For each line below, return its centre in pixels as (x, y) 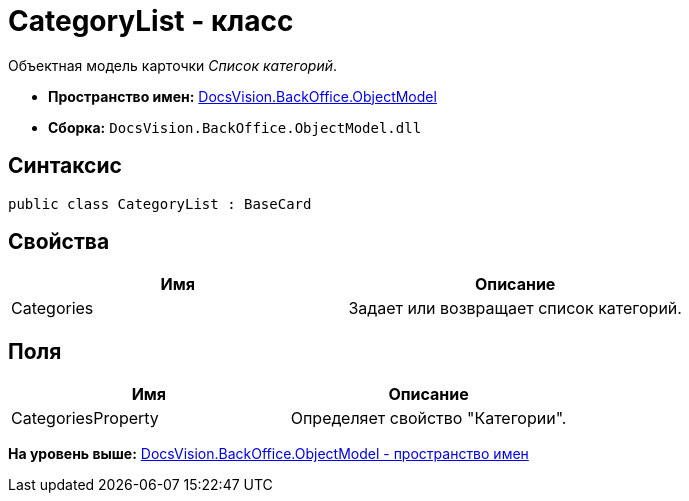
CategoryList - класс (151, 21)
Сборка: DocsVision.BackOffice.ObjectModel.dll (235, 127)
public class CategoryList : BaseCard (160, 203)
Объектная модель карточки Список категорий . (173, 65)
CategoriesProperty (85, 418)
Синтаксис (65, 166)
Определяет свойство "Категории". (428, 418)
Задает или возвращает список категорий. (515, 308)
